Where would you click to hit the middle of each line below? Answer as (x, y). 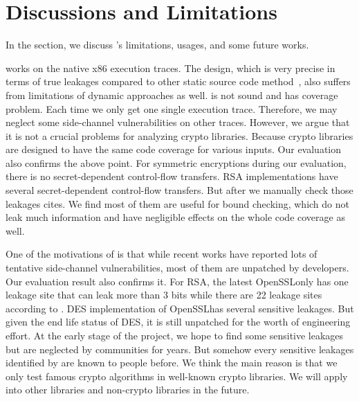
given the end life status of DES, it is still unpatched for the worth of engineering (178, 322)
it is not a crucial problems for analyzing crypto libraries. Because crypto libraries (179, 135)
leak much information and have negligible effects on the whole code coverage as (175, 217)
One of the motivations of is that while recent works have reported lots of (162, 254)
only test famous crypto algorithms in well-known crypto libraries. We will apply (177, 376)
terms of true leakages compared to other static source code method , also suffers (178, 81)
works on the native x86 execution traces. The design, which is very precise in (171, 68)
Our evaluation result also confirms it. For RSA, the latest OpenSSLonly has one (177, 281)
